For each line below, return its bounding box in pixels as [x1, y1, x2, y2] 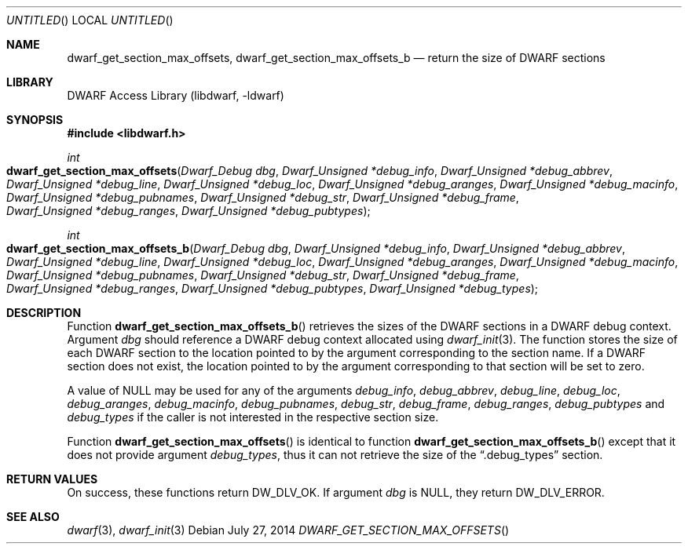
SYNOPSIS [6, 113, 64, 126]
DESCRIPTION [6, 306, 82, 319]
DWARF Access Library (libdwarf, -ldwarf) [67, 89, 284, 102]
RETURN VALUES [6, 472, 98, 486]
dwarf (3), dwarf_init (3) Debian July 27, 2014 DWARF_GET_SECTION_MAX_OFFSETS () [67, 523, 510, 537]
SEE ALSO [6, 510, 60, 523]
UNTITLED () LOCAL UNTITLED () [6, 13, 174, 27]
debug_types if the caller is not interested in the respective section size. [67, 410, 439, 424]
